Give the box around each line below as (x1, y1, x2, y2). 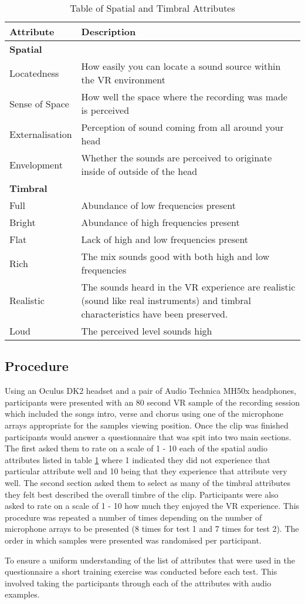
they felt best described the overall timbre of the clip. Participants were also (5, 488, 279, 500)
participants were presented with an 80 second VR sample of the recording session (5, 396, 300, 408)
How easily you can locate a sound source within (81, 59, 281, 73)
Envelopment (9, 157, 63, 171)
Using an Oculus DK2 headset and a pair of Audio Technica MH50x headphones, (5, 384, 296, 397)
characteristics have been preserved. (81, 307, 228, 320)
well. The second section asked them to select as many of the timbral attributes (5, 476, 290, 488)
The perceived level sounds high (81, 324, 212, 338)
